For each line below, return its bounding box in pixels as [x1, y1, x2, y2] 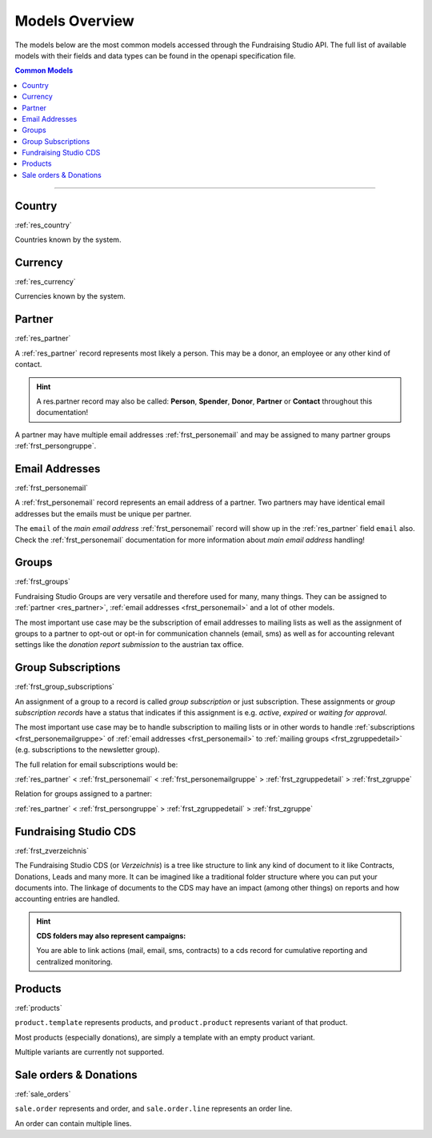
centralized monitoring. [36, 957, 113, 967]
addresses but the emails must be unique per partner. [14, 509, 192, 518]
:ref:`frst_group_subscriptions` [14, 682, 115, 692]
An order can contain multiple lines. [14, 1118, 132, 1128]
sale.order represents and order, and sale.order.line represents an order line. [14, 1104, 293, 1113]
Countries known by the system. [14, 235, 122, 244]
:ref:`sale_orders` [14, 1089, 71, 1099]
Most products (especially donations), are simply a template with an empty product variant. [14, 1032, 315, 1042]
